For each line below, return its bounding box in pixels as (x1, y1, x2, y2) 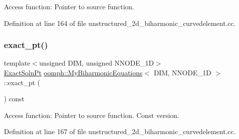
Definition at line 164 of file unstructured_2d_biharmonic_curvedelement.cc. (4, 18, 236, 28)
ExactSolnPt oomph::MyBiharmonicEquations (4, 68, 143, 77)
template (4, 58, 30, 68)
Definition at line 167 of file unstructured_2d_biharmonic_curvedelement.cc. (4, 126, 236, 137)
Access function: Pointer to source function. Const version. (4, 110, 179, 120)
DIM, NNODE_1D (153, 68, 212, 77)
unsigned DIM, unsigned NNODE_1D (39, 58, 154, 68)
